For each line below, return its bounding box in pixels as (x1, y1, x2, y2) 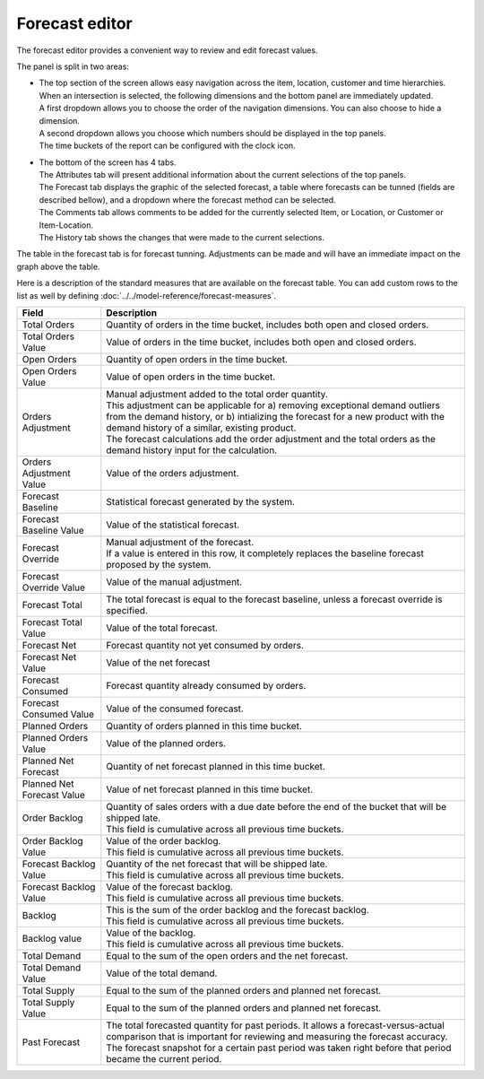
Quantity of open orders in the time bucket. (106, 352, 289, 365)
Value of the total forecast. (106, 622, 219, 634)
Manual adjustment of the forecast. (106, 535, 255, 548)
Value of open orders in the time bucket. (106, 370, 276, 383)
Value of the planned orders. (106, 736, 227, 749)
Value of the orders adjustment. (106, 466, 239, 479)
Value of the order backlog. (106, 834, 221, 847)
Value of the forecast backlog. (106, 880, 233, 892)
